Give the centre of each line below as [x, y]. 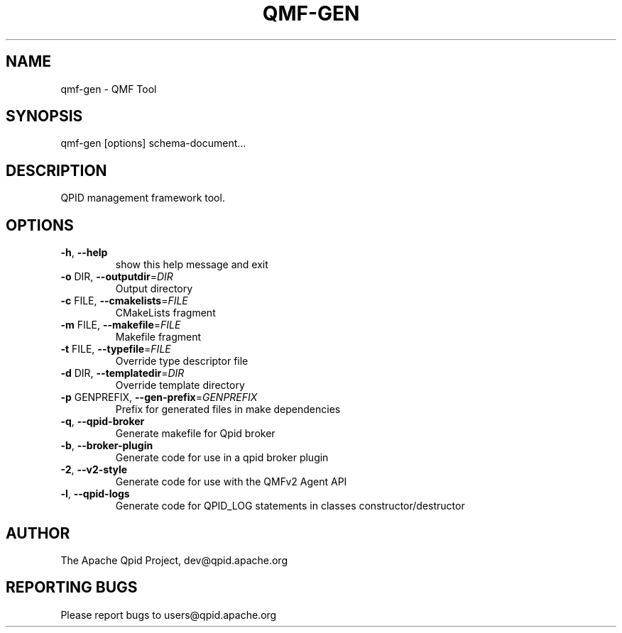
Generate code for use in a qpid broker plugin [222, 458]
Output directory [154, 289]
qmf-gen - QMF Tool [109, 89]
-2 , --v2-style [94, 470]
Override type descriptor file [182, 361]
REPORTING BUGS [72, 588]
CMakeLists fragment [165, 313]
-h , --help [84, 253]
